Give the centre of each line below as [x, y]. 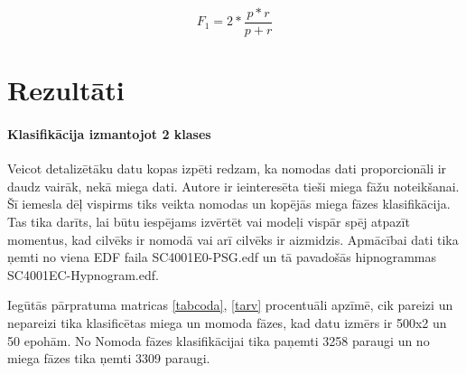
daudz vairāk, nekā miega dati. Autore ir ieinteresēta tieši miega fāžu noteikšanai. [233, 186]
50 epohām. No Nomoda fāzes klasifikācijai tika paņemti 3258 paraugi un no [219, 340]
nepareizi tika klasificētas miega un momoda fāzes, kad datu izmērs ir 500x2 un [227, 322]
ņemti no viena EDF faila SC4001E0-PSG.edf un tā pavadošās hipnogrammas [222, 257]
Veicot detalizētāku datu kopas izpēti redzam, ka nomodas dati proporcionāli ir [227, 168]
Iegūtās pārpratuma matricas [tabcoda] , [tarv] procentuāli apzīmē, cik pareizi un [230, 305]
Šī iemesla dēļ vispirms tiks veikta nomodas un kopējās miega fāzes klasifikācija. [229, 204]
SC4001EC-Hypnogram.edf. [83, 274]
